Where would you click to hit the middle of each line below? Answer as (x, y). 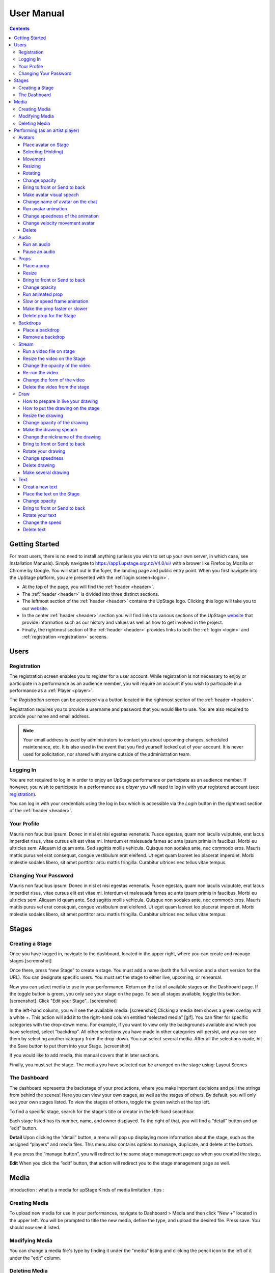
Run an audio (37, 244)
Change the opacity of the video (57, 365)
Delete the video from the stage (56, 387)
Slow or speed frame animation (56, 301)
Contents (20, 29)
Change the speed (43, 522)
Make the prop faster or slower (55, 309)
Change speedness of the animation (61, 216)
